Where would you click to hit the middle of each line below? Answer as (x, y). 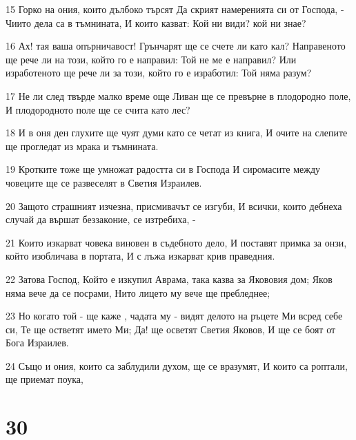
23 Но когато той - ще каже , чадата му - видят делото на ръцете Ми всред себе (174, 316)
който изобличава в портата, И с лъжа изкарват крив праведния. (140, 256)
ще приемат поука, (44, 379)
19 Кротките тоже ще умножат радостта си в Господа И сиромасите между (163, 169)
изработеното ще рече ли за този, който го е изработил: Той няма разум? (159, 73)
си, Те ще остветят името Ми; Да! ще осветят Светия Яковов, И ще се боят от (171, 329)
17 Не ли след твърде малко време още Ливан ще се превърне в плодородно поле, (178, 95)
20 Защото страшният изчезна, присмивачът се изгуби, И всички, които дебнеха (174, 206)
